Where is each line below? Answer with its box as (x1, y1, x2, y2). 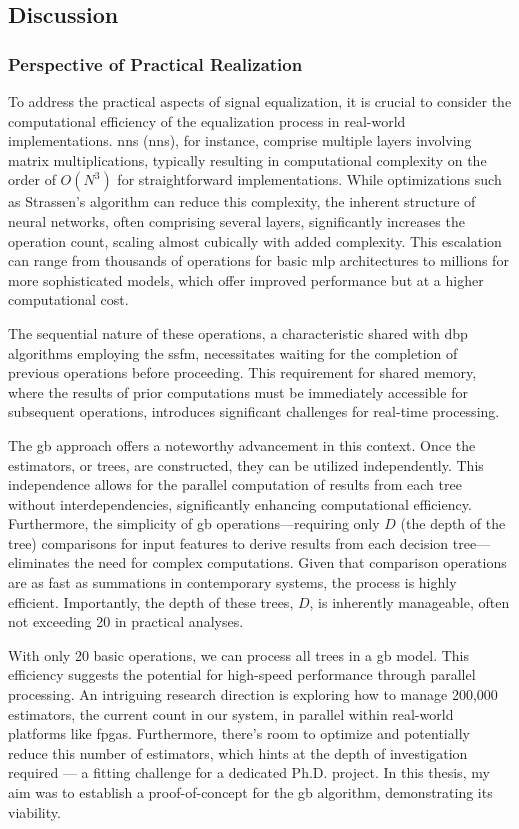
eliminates (8, 552, 70, 573)
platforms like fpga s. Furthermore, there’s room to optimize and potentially (8, 723, 470, 744)
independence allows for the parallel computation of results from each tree (8, 474, 462, 495)
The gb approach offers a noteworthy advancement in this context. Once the (8, 434, 476, 455)
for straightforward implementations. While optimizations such (117, 169, 502, 190)
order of (8, 169, 56, 190)
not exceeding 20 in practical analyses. (8, 611, 244, 632)
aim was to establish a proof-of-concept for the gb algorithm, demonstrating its (8, 782, 493, 802)
